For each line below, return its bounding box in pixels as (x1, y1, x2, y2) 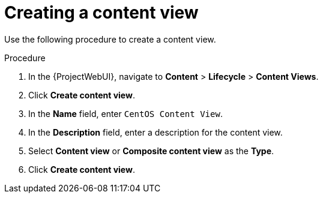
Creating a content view (4, 2, 199, 23)
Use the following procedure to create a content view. (4, 34, 216, 44)
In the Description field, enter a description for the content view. (28, 127, 283, 137)
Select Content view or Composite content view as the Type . (28, 145, 274, 156)
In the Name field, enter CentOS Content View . (28, 108, 223, 119)
